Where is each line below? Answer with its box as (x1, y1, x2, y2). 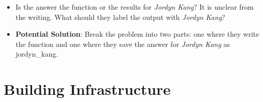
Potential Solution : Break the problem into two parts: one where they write (15, 29, 259, 39)
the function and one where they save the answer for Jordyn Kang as (15, 38, 230, 49)
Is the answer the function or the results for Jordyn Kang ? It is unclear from (15, 2, 254, 12)
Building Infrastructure (4, 79, 171, 99)
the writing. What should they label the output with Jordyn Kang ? (15, 11, 225, 22)
